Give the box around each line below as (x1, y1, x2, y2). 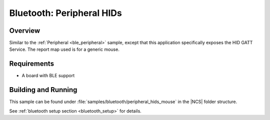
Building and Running (9, 86, 77, 94)
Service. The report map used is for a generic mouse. (9, 46, 119, 52)
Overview (9, 26, 40, 35)
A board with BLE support (21, 73, 75, 79)
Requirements (9, 60, 54, 68)
